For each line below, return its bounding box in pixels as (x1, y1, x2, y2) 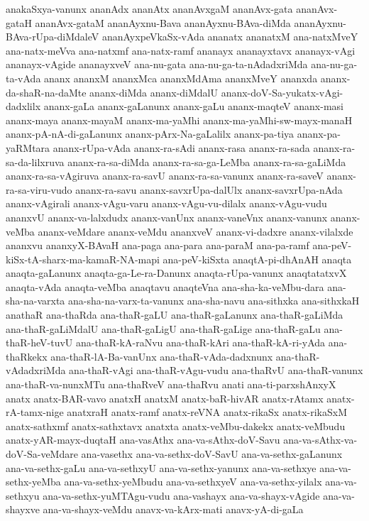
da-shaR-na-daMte (6, 84, 87, 99)
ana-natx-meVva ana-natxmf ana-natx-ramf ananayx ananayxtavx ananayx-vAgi (6, 43, 356, 57)
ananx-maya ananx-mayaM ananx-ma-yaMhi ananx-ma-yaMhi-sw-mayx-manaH (6, 112, 353, 127)
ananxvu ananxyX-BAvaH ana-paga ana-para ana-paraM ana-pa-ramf (6, 238, 309, 253)
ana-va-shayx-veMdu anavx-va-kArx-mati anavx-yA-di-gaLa (43, 502, 304, 517)
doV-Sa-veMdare (6, 446, 78, 461)
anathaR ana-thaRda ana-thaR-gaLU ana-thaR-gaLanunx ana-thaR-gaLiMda (6, 307, 343, 322)
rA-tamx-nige (6, 405, 64, 419)
